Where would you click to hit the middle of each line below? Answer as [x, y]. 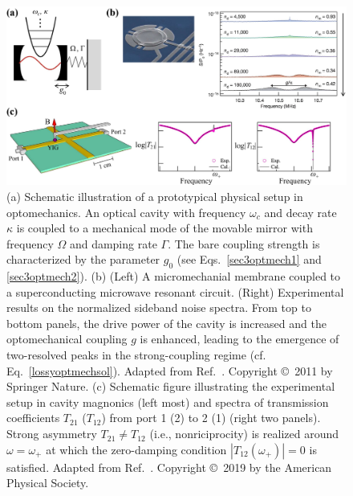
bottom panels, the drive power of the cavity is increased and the [166, 323]
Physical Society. [48, 483]
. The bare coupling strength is [244, 243]
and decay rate [300, 212]
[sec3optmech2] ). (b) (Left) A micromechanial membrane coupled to [174, 276]
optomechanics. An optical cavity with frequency [126, 212]
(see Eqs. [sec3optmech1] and [249, 259]
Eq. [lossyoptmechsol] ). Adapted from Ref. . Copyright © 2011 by [170, 370]
